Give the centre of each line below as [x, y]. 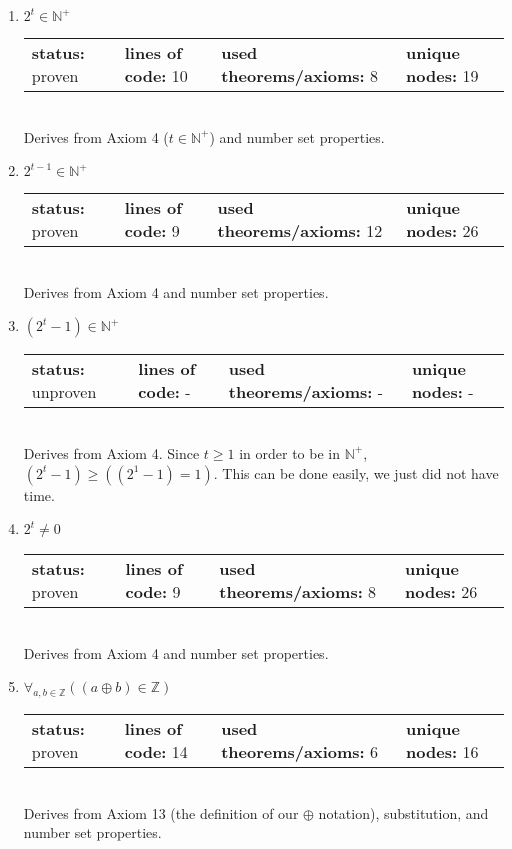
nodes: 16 [442, 752]
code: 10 [156, 75]
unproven [64, 392]
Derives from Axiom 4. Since [111, 452]
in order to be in [289, 452]
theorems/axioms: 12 [300, 231]
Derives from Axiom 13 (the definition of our [161, 812]
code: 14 [156, 752]
